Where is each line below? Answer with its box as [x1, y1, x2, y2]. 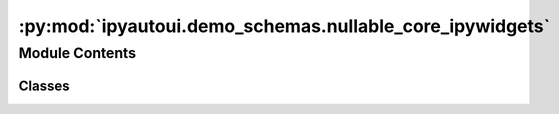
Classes [18, 77, 70, 94]
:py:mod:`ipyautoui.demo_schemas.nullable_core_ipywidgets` [18, 15, 550, 37]
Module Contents [18, 44, 137, 62]
